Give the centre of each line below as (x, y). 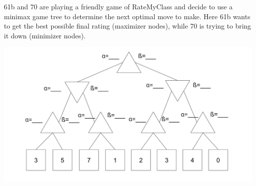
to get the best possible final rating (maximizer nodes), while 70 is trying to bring (128, 26)
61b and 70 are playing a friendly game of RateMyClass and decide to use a (118, 6)
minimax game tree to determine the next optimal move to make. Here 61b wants (127, 16)
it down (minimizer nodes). (45, 35)
